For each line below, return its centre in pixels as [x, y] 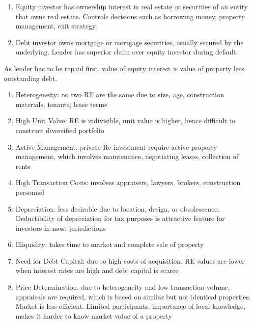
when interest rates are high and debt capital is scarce [97, 270]
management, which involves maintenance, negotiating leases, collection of [127, 156]
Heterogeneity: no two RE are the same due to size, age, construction [120, 94]
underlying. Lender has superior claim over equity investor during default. [127, 52]
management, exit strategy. [56, 26]
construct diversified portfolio [60, 130]
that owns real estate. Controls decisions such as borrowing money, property [130, 16]
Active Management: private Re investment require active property [116, 147]
